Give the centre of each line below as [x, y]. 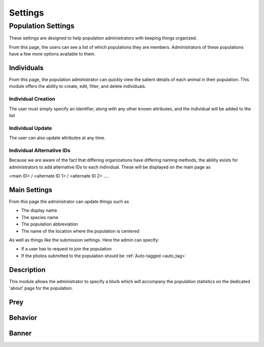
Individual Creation [32, 99]
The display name [39, 210]
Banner [20, 333]
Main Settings [31, 190]
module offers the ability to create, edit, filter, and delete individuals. [78, 86]
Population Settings [42, 26]
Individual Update [31, 128]
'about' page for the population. [41, 288]
